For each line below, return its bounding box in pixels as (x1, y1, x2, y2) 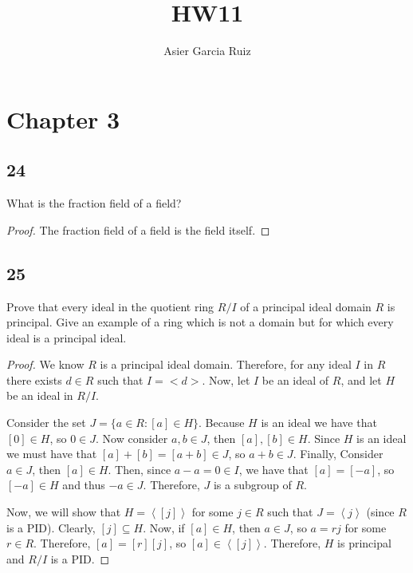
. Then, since (108, 460, 171, 477)
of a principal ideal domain (240, 298, 372, 314)
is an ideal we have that (261, 414, 377, 431)
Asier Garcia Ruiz (163, 42, 251, 59)
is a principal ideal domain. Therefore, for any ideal (100, 356, 352, 373)
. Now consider (96, 429, 168, 446)
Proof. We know (6, 356, 85, 373)
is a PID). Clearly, (6, 519, 96, 535)
